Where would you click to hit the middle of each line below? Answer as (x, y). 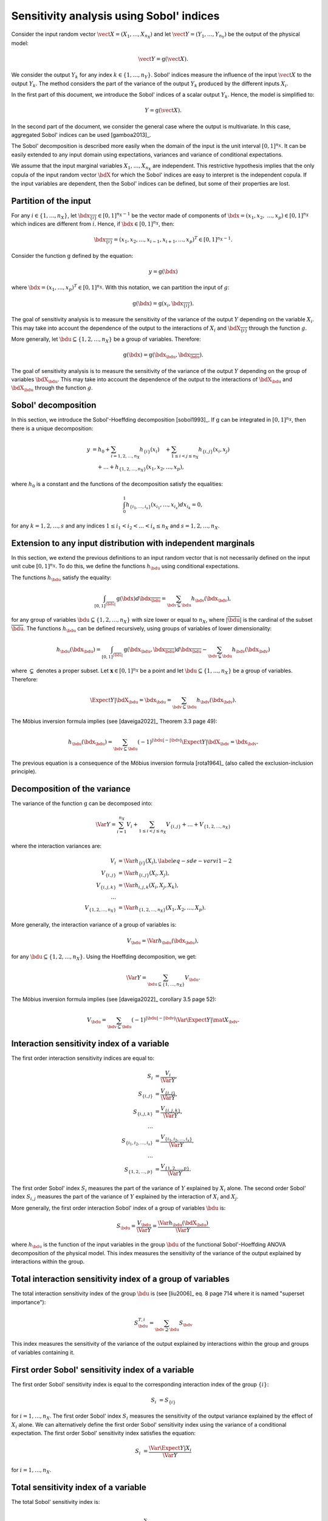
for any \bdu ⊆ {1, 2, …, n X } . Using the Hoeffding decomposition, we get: (104, 957)
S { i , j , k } (143, 1112)
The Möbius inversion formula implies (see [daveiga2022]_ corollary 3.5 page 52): (114, 999)
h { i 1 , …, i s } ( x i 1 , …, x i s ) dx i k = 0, (164, 506)
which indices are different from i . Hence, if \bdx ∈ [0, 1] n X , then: (93, 224)
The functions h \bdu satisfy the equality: (61, 578)
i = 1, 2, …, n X (125, 456)
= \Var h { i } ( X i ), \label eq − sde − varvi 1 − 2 (175, 862)
